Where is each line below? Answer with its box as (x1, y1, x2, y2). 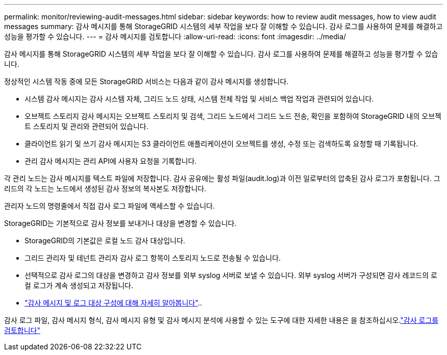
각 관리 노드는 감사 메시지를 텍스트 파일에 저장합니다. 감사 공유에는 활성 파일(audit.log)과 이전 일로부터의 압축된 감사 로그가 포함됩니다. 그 (4, 174, 440, 183)
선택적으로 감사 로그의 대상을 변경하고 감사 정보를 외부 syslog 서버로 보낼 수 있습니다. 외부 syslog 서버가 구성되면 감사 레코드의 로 (24, 271, 437, 280)
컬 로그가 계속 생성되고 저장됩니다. (24, 281, 133, 290)
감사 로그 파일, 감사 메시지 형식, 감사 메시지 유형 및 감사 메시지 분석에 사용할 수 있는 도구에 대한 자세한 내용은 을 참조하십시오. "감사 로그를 (4, 316, 439, 324)
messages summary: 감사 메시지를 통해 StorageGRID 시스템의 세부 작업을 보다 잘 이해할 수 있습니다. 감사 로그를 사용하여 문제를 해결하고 (4, 22, 443, 31)
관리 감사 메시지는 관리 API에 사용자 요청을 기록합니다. (24, 157, 197, 165)
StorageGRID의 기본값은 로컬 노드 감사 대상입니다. (24, 236, 185, 245)
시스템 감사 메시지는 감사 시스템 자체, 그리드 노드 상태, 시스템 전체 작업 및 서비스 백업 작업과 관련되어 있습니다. (24, 94, 374, 103)
